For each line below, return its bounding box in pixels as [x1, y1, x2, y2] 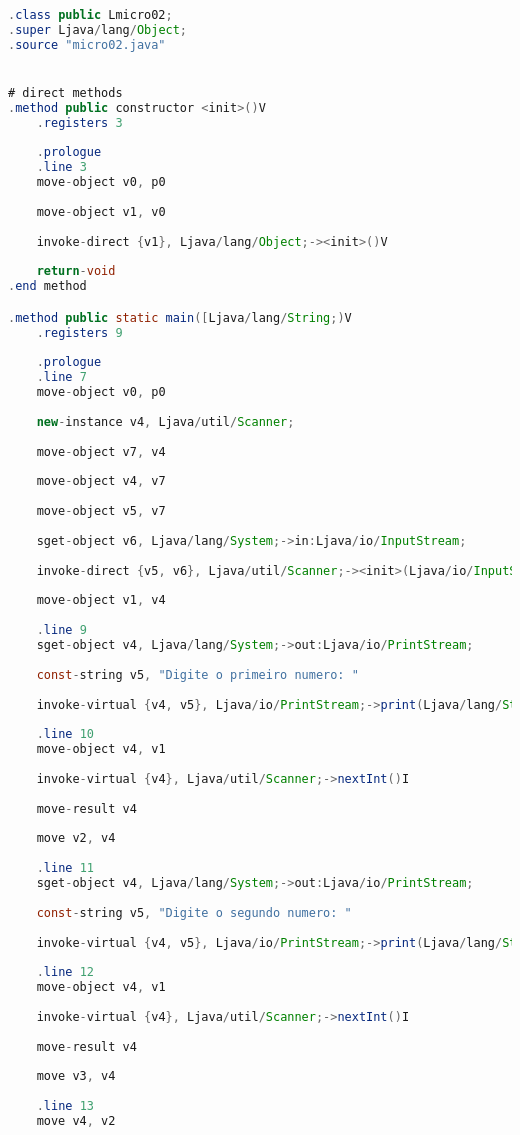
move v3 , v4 [36, 1069, 116, 1084]
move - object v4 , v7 [36, 474, 166, 489]
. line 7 [36, 370, 87, 385]
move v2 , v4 [36, 831, 116, 846]
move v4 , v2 [36, 1114, 116, 1129]
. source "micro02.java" [8, 37, 166, 52]
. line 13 [36, 1099, 94, 1114]
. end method [8, 279, 87, 294]
